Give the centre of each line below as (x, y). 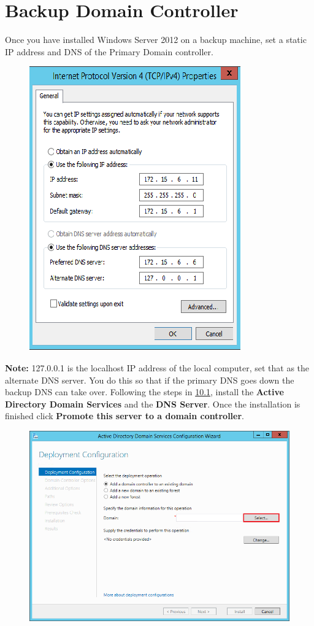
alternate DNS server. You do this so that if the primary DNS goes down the (150, 380)
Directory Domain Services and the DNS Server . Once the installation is (153, 404)
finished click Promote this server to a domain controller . (125, 416)
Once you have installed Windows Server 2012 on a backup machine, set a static (156, 40)
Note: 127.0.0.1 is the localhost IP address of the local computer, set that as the (157, 367)
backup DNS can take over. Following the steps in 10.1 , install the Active (144, 392)
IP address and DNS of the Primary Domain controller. (109, 51)
